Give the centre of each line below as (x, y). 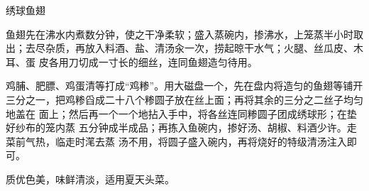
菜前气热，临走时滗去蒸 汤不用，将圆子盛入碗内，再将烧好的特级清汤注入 (176, 141)
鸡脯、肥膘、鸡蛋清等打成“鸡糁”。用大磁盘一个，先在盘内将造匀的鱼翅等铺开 (184, 86)
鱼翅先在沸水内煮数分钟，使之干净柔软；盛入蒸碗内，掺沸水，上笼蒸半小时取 (184, 34)
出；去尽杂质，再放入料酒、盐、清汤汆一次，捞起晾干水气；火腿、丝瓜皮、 (180, 48)
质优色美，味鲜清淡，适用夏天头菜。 (90, 179)
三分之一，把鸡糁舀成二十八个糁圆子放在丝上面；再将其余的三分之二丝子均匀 (184, 99)
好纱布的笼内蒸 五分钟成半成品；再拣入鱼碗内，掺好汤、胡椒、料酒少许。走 (181, 127)
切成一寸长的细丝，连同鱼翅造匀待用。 (168, 61)
